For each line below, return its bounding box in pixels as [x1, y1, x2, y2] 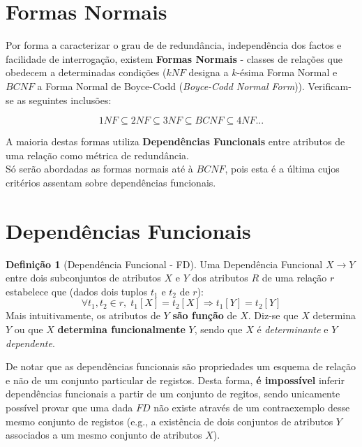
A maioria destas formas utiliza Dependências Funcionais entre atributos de [6, 134, 345, 149]
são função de [172, 308, 237, 323]
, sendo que [194, 321, 243, 336]
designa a [188, 65, 229, 80]
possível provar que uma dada [6, 400, 133, 414]
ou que [14, 321, 43, 336]
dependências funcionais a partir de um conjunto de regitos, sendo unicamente [6, 386, 340, 401]
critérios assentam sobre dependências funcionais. [6, 175, 216, 189]
